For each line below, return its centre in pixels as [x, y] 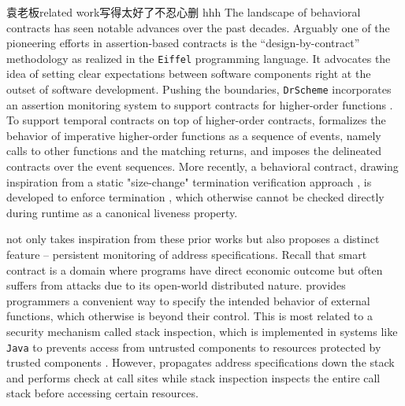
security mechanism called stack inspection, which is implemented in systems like [202, 331]
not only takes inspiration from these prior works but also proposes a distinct [193, 239]
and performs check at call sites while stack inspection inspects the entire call [193, 377]
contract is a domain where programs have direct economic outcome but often [195, 269]
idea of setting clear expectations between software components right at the [189, 74]
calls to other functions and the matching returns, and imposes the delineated [194, 151]
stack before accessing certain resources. [102, 393]
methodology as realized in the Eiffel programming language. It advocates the [199, 58]
